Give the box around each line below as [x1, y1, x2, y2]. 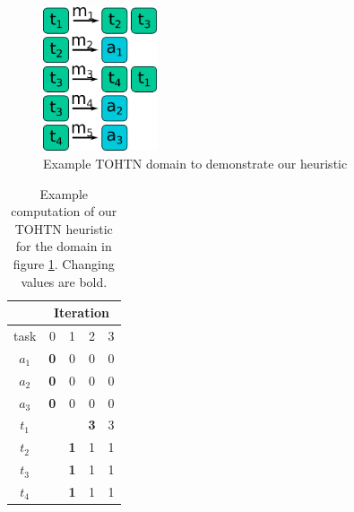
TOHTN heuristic [14, 219, 113, 238]
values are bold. [21, 272, 108, 291]
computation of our [11, 202, 117, 221]
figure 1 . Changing [13, 255, 115, 273]
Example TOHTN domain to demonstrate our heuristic [43, 154, 348, 173]
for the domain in [15, 237, 112, 256]
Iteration [53, 303, 109, 322]
